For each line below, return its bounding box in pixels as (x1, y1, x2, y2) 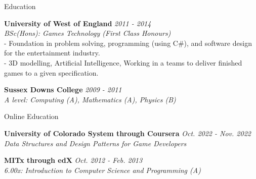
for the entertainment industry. (4, 47, 100, 58)
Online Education (4, 111, 59, 122)
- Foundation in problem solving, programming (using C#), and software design (4, 37, 252, 48)
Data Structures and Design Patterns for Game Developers (4, 138, 187, 148)
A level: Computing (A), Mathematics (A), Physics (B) (4, 94, 176, 104)
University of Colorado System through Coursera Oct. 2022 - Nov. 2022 (4, 128, 251, 138)
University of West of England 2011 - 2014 (4, 18, 151, 28)
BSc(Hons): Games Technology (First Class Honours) (4, 28, 171, 38)
